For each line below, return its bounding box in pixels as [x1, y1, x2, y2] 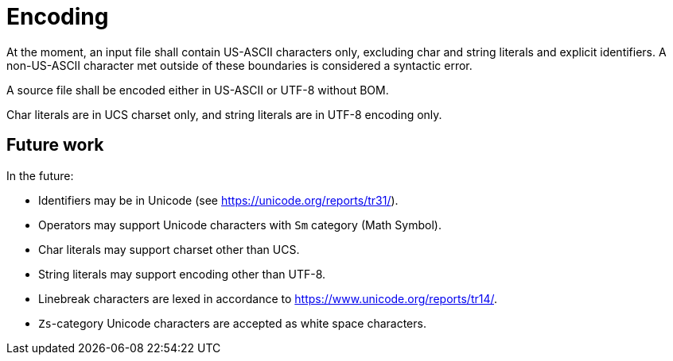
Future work [6, 135, 104, 156]
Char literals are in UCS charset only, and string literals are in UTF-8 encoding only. [6, 107, 442, 121]
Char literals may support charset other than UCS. [38, 242, 300, 256]
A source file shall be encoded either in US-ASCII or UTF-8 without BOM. [6, 83, 389, 97]
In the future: [6, 168, 74, 182]
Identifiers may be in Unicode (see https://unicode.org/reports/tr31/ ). [38, 193, 399, 207]
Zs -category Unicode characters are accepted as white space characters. [38, 316, 426, 330]
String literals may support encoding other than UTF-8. [38, 267, 326, 281]
